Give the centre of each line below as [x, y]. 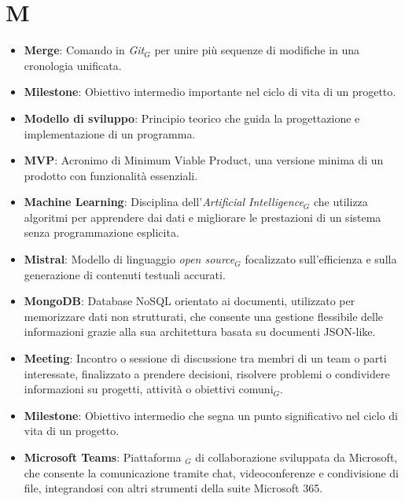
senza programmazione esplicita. [101, 232]
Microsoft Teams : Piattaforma [103, 457]
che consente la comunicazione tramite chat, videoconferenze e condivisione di [211, 472]
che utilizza [341, 202]
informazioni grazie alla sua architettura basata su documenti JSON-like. [200, 332]
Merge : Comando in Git [84, 50]
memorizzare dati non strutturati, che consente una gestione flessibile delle [204, 316]
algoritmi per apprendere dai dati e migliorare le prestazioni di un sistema [202, 217]
